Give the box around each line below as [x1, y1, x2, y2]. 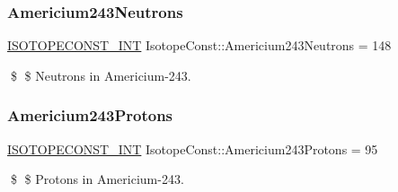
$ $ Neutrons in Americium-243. [10, 65, 191, 84]
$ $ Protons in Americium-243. [10, 170, 184, 188]
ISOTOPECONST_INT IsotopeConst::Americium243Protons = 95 [7, 139, 378, 158]
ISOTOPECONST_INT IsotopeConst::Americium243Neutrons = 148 [7, 36, 392, 55]
